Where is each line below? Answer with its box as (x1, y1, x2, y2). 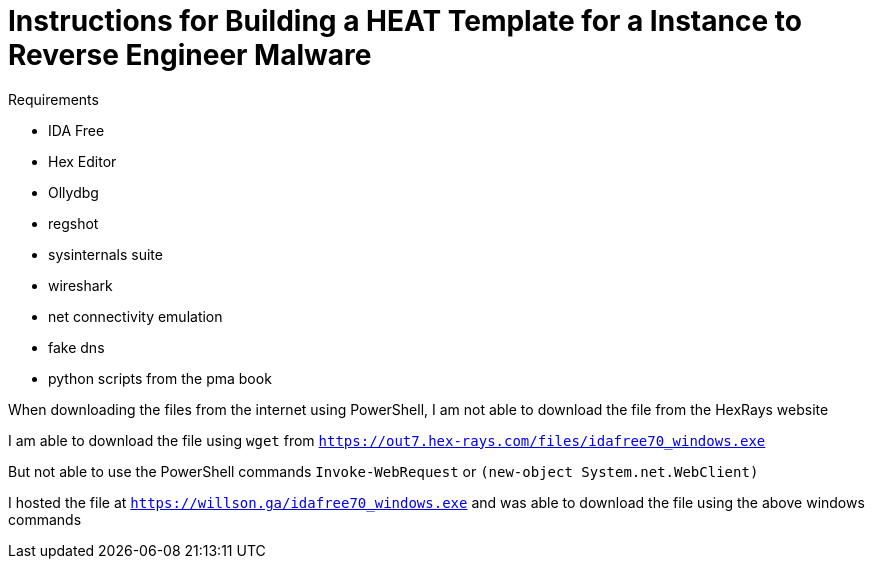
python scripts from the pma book (48, 369, 272, 387)
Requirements (8, 90, 99, 108)
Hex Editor (48, 152, 117, 170)
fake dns (48, 338, 105, 356)
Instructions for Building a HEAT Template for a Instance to (8, 4, 802, 38)
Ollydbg (48, 183, 99, 201)
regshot (48, 214, 99, 232)
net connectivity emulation (48, 307, 223, 325)
